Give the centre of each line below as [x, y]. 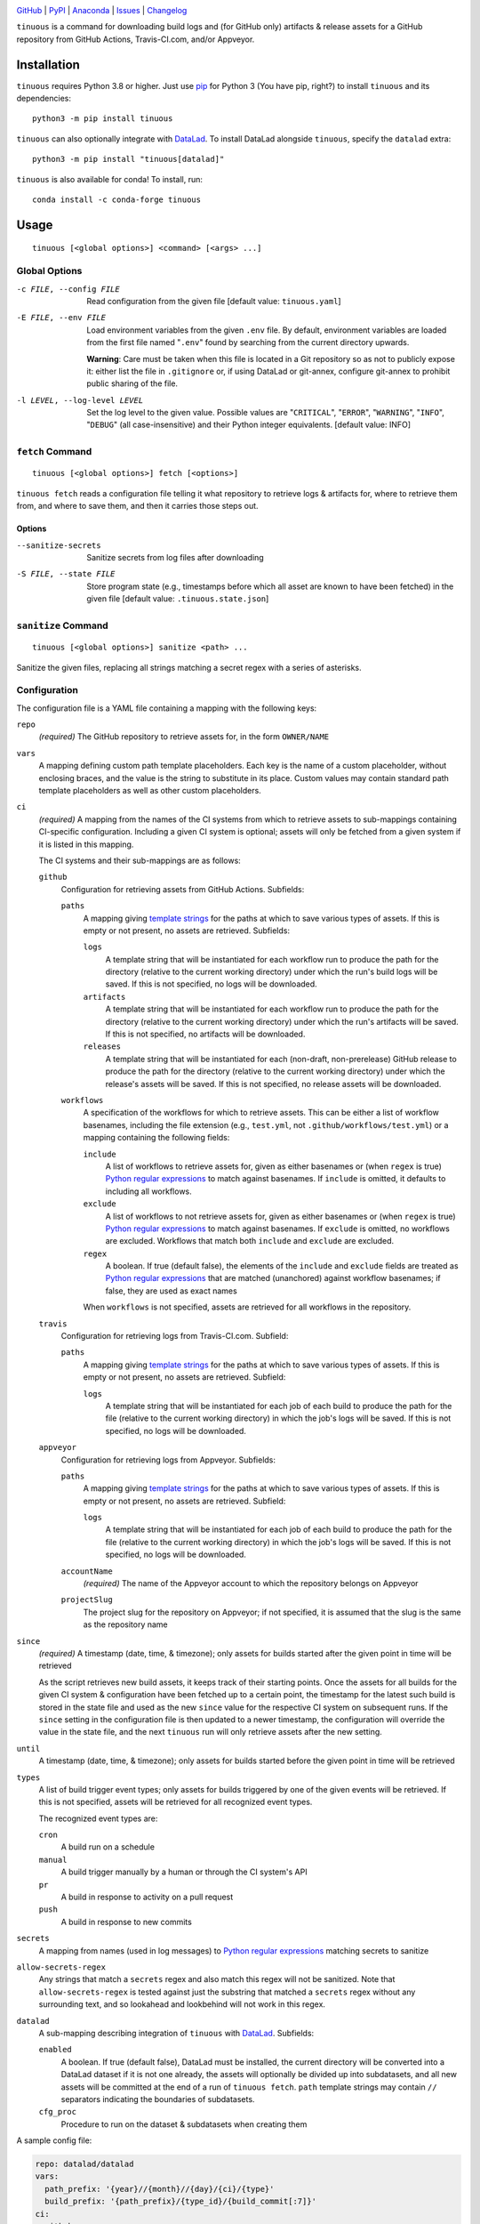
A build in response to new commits [127, 1922]
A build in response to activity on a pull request [147, 1897]
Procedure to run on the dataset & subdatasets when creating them [184, 2124]
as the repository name [125, 1624]
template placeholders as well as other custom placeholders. [150, 790]
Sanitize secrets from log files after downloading [175, 557]
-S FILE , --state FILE [66, 574]
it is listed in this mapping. [86, 844]
